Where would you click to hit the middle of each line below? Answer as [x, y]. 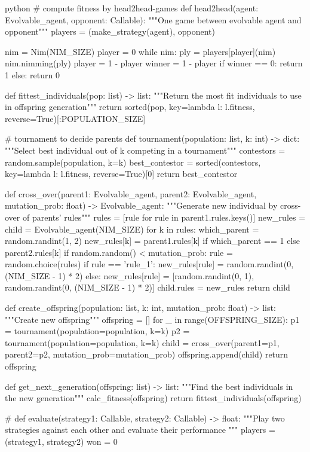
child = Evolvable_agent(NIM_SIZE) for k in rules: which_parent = [132, 229]
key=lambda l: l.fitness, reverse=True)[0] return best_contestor [121, 174]
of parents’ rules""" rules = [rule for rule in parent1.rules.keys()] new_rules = [164, 217]
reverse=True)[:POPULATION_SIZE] [75, 118]
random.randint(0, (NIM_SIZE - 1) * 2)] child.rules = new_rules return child [148, 287]
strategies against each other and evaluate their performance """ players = [140, 430]
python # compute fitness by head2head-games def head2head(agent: [132, 8]
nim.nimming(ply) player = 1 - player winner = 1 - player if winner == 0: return [154, 63]
